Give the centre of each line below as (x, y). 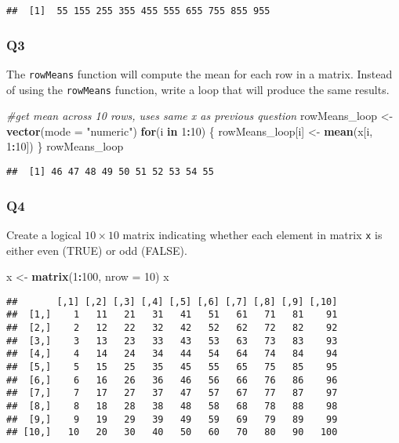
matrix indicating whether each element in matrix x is (252, 234)
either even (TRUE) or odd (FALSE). (97, 250)
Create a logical (44, 234)
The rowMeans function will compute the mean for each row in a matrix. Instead (199, 73)
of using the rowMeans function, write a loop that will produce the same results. (198, 89)
